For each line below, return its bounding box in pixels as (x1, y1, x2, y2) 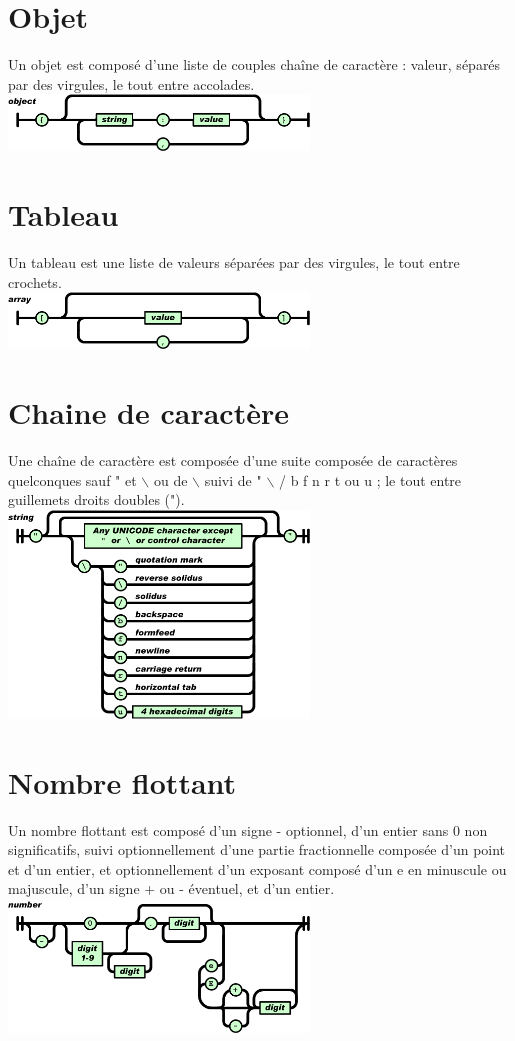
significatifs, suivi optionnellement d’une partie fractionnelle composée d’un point (8, 839, 506, 860)
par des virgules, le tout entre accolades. (8, 73, 255, 94)
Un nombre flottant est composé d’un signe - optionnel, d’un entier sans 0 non (8, 819, 488, 840)
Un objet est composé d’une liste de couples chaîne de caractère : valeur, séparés (8, 54, 501, 75)
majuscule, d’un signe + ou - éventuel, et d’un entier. (8, 878, 335, 899)
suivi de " (204, 469, 262, 490)
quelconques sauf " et (8, 469, 137, 490)
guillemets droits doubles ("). (8, 489, 185, 510)
